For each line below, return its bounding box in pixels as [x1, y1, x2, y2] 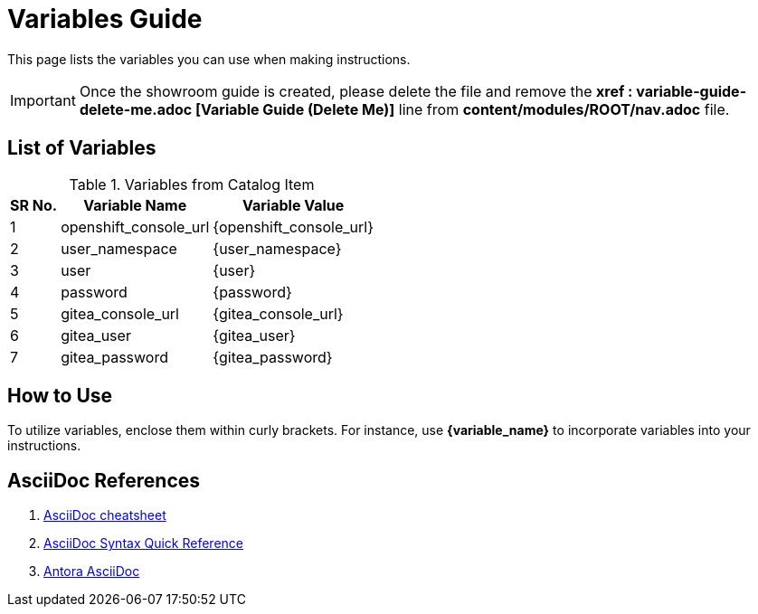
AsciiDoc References [7, 468, 201, 492]
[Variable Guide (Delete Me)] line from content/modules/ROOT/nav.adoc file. [195, 99, 730, 118]
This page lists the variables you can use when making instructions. [7, 51, 411, 67]
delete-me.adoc [79, 99, 193, 118]
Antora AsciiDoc [43, 563, 140, 580]
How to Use [7, 384, 113, 408]
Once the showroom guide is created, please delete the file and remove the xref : [79, 81, 633, 100]
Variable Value [242, 195, 345, 214]
